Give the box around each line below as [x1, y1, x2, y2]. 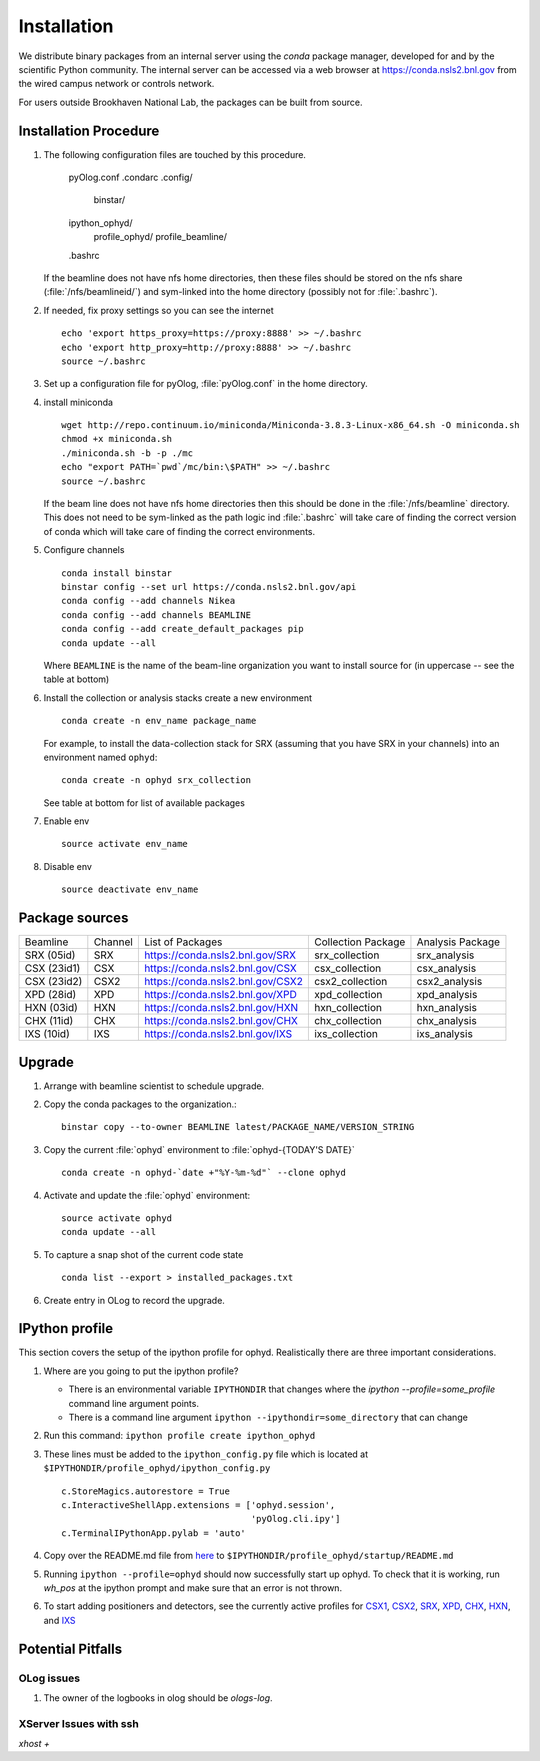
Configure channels [43, 544, 125, 556]
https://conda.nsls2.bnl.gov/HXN [143, 1001, 299, 1015]
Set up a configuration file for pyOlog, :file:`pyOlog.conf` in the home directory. [43, 378, 369, 390]
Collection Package [313, 935, 406, 949]
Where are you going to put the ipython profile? [43, 1365, 239, 1377]
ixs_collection [313, 1027, 379, 1041]
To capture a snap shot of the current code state [43, 1248, 244, 1260]
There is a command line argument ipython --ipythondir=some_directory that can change [68, 1411, 469, 1424]
